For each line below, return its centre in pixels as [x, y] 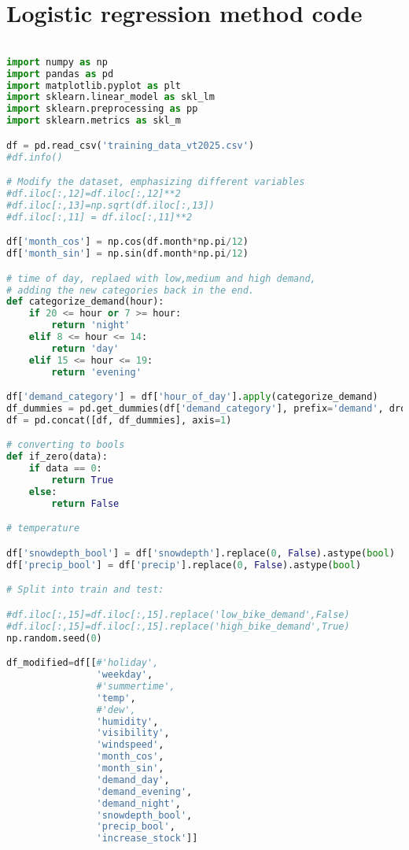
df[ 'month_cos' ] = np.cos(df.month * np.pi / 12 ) [127, 242]
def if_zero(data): [57, 457]
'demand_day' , [133, 780]
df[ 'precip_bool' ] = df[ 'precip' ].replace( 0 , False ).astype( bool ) [184, 565]
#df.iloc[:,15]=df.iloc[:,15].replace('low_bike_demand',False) [178, 614]
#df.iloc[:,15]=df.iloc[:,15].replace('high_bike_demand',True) [178, 626]
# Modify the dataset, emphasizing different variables [156, 182]
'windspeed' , [130, 745]
